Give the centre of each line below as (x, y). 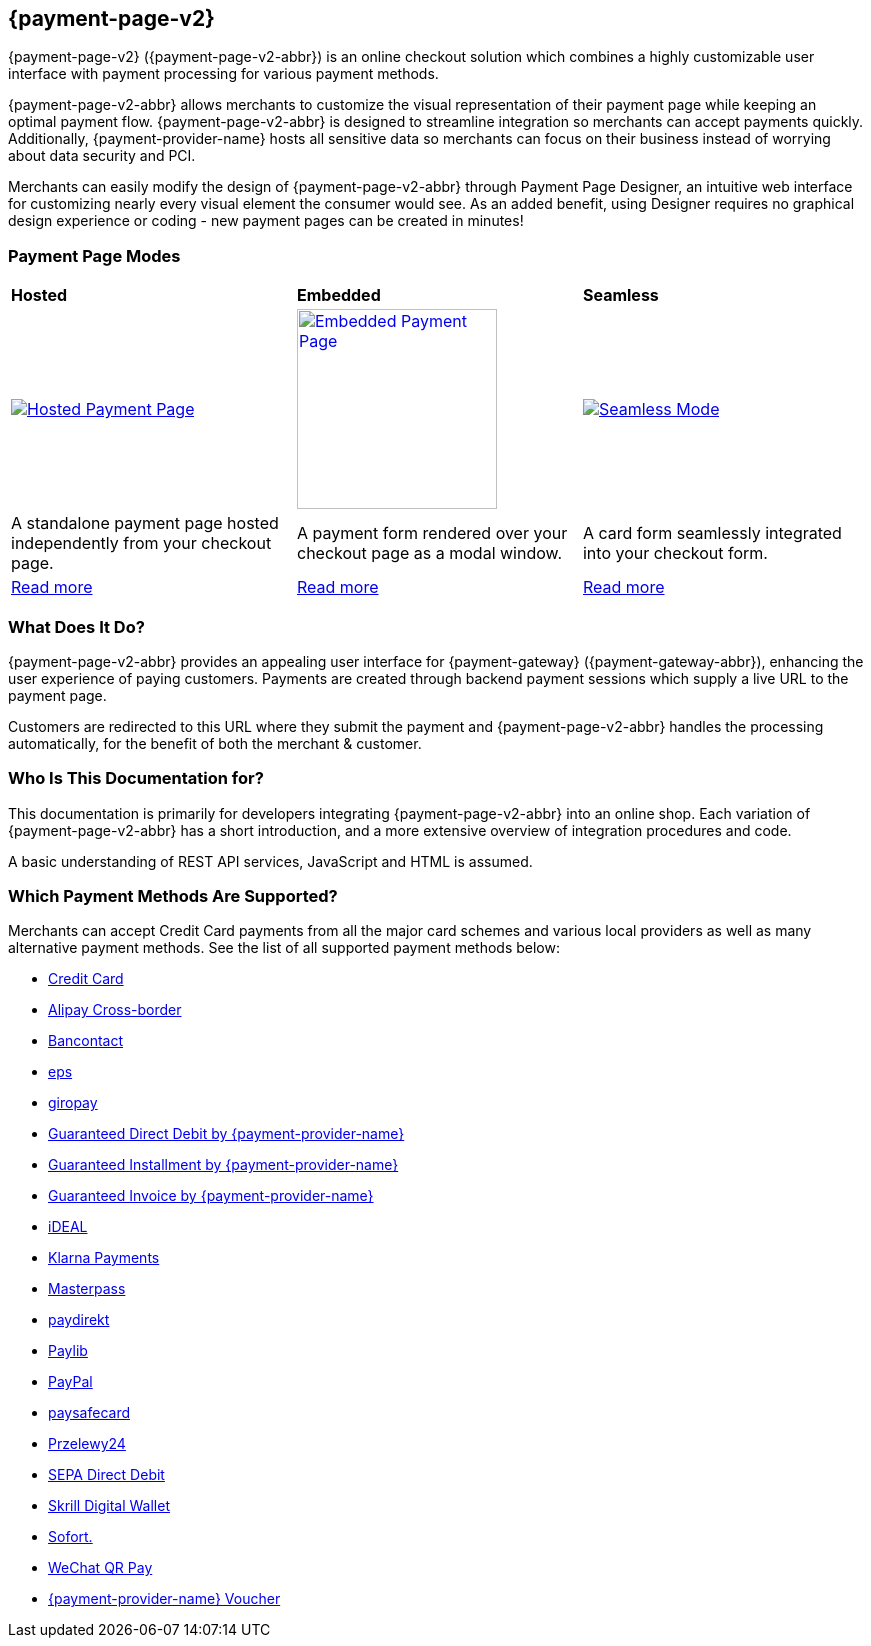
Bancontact (86, 1041)
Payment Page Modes (94, 255)
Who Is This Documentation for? (136, 778)
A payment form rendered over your (432, 533)
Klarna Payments (104, 1258)
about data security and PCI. (102, 156)
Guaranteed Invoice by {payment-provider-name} (211, 1196)
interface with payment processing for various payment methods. (223, 74)
